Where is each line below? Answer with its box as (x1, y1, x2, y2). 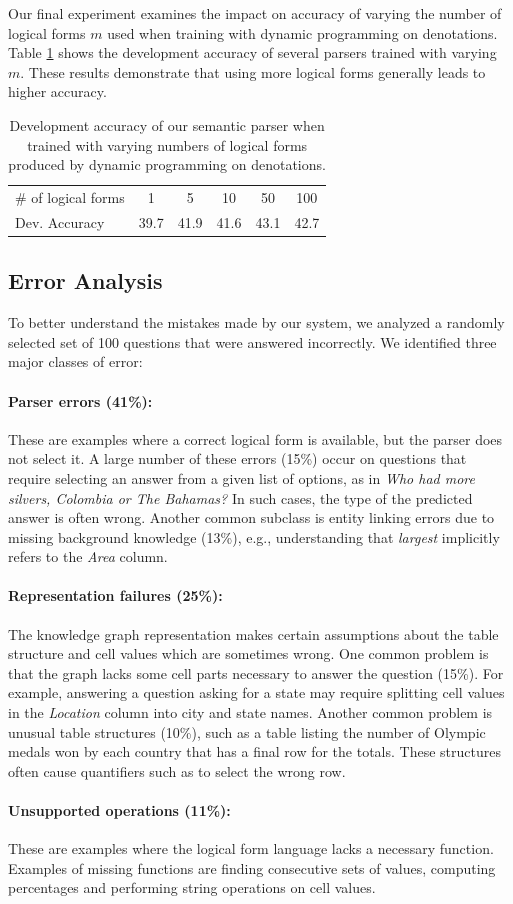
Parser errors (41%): (8, 390, 153, 411)
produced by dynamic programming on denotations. (8, 154, 326, 175)
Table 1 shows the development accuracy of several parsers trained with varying (8, 42, 497, 63)
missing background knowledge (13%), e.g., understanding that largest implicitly (8, 526, 500, 547)
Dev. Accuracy (15, 211, 105, 232)
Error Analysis (8, 265, 163, 296)
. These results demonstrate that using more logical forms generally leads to (20, 61, 486, 82)
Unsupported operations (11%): (8, 800, 231, 821)
